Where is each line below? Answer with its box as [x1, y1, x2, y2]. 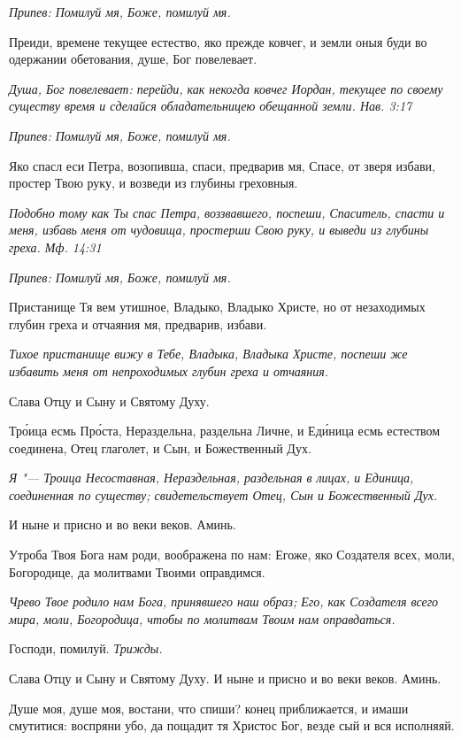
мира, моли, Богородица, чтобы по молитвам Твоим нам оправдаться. [9, 609, 396, 628]
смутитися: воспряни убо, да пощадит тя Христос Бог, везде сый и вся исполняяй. [9, 716, 455, 735]
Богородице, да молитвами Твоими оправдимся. [9, 562, 265, 581]
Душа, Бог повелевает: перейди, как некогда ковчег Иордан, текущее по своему [9, 79, 443, 97]
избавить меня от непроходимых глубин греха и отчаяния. [9, 361, 329, 380]
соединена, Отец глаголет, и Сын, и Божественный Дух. [9, 438, 311, 457]
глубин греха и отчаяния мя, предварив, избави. [9, 314, 267, 333]
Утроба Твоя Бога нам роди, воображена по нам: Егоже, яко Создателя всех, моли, [9, 545, 455, 564]
